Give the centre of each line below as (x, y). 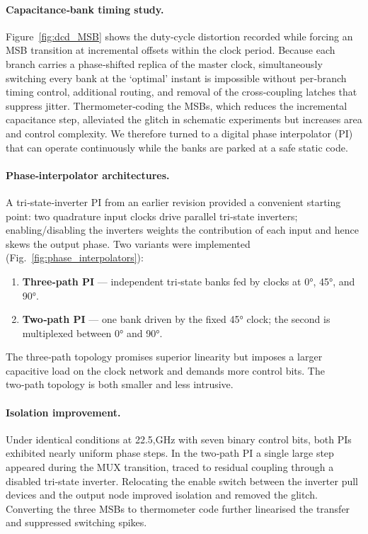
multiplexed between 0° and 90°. (92, 333)
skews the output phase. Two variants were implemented (128, 243)
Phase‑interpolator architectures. (88, 175)
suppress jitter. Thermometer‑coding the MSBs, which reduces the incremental (177, 105)
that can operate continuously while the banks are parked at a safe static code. (177, 147)
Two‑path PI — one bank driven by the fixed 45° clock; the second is (176, 319)
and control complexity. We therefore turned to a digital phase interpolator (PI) (179, 133)
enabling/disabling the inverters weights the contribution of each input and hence (182, 230)
